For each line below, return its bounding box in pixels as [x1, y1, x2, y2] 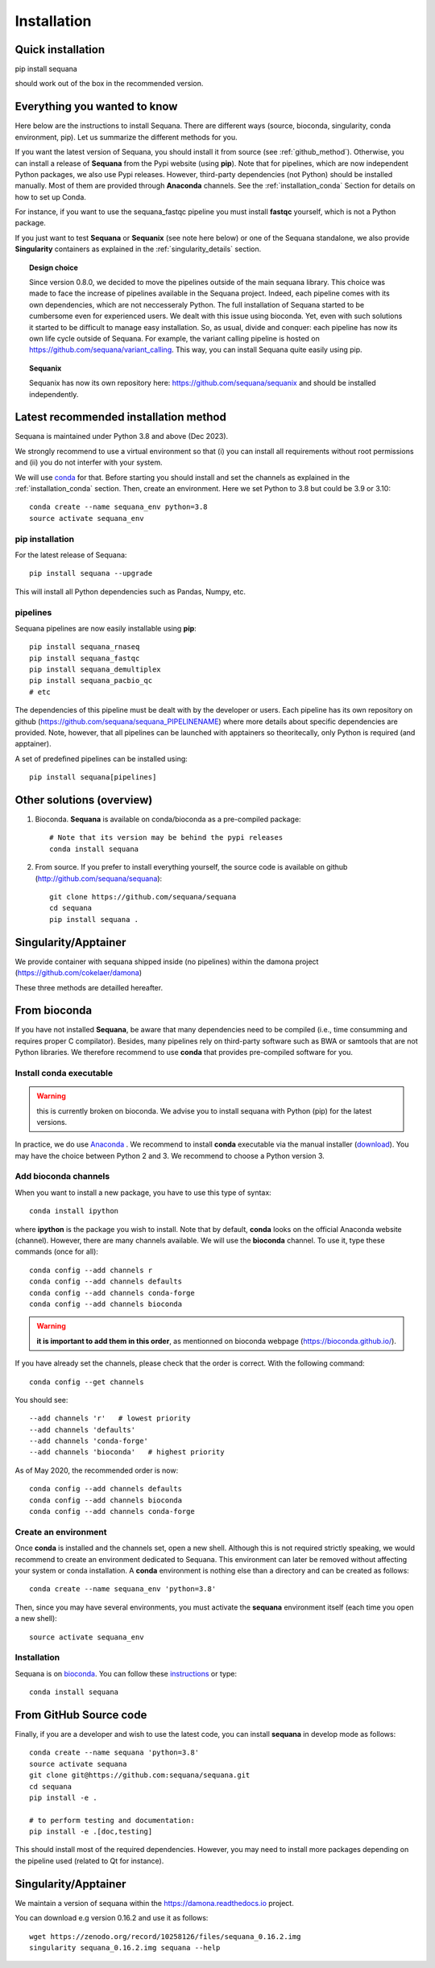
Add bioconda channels [14, 1171, 110, 1182]
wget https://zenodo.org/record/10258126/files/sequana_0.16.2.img [29, 1932, 301, 1941]
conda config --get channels [29, 1377, 144, 1387]
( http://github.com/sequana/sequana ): [35, 874, 163, 883]
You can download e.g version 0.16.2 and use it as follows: [14, 1913, 209, 1923]
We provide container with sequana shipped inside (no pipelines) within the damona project [14, 957, 319, 966]
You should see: [14, 1395, 68, 1404]
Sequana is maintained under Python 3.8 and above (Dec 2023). [14, 432, 229, 441]
